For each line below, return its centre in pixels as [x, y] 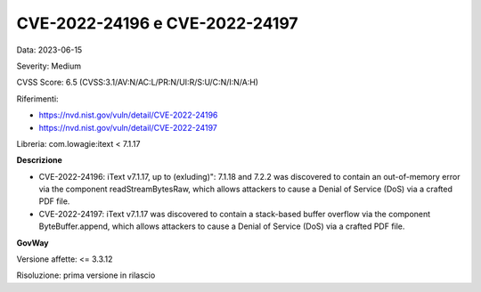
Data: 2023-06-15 [49, 50]
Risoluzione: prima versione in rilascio [86, 275]
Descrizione [39, 160]
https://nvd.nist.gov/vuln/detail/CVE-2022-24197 [128, 127]
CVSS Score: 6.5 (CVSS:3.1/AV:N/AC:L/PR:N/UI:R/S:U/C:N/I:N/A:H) [137, 82]
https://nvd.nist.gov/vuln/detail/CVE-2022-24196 [128, 115]
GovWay [33, 243]
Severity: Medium [49, 66]
